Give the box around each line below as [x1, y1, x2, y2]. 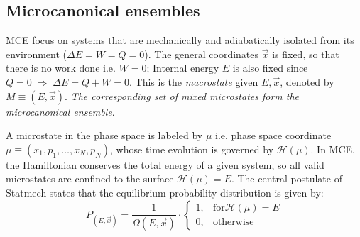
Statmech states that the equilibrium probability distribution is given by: [6, 184, 324, 199]
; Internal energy [146, 60, 219, 75]
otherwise [212, 217, 254, 228]
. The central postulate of [231, 171, 342, 186]
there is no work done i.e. [6, 60, 116, 75]
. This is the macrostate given [129, 74, 258, 89]
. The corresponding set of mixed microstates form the [65, 88, 300, 103]
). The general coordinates [144, 46, 259, 61]
